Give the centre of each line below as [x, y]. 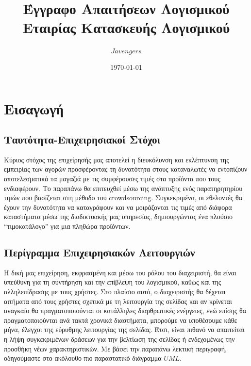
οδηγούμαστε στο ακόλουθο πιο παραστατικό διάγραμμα [83, 358]
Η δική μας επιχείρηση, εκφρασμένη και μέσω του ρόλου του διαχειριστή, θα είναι [120, 272]
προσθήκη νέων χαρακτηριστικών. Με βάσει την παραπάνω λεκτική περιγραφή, [115, 348]
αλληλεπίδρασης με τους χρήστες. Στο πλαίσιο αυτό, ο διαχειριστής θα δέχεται [115, 292]
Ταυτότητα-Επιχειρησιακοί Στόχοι [82, 139]
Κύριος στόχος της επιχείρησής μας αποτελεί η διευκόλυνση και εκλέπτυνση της [117, 159]
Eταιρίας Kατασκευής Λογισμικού [126, 27]
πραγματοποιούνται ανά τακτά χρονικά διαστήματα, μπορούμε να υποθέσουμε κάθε [121, 320]
